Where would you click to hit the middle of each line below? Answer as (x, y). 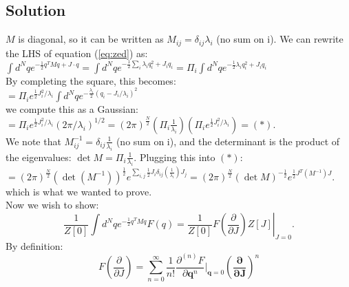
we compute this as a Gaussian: (72, 109)
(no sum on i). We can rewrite (280, 39)
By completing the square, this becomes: (91, 80)
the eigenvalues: (39, 157)
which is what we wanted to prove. (79, 191)
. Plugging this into (174, 157)
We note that (33, 141)
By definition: (34, 245)
